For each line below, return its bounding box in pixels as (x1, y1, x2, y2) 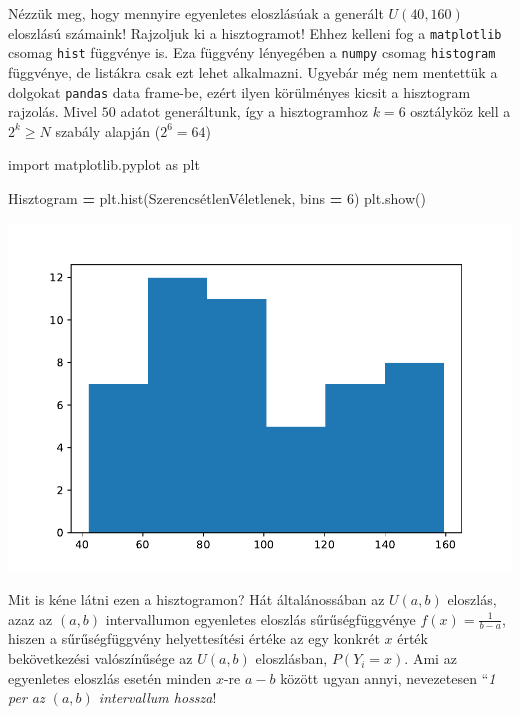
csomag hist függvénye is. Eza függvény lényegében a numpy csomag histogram (8, 42, 496, 63)
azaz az (8, 608, 53, 629)
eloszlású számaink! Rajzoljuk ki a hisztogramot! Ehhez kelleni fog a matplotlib (8, 22, 502, 43)
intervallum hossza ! (98, 687, 217, 708)
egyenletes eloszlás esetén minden (8, 667, 212, 688)
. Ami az (404, 648, 457, 669)
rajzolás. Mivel (8, 101, 98, 122)
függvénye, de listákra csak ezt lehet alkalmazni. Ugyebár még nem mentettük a (8, 61, 498, 82)
